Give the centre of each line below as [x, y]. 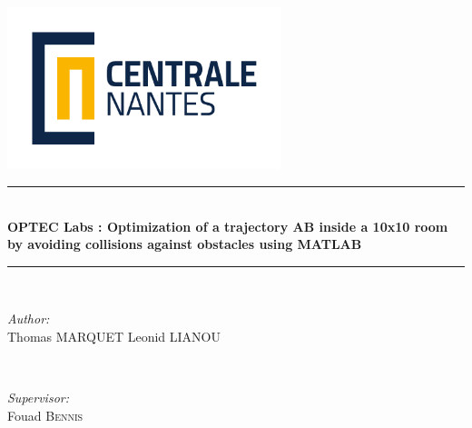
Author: [29, 319]
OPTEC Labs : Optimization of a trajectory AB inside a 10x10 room [228, 226]
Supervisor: [38, 398]
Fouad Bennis [45, 415]
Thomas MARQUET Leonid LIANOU [114, 336]
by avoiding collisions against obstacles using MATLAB [185, 244]
